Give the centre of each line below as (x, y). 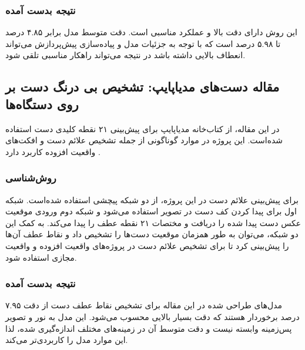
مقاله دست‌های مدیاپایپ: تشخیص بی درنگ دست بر (143, 87)
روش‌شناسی (31, 178)
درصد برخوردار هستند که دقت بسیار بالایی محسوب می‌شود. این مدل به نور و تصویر (152, 316)
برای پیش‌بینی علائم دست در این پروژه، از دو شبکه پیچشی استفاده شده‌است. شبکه (152, 199)
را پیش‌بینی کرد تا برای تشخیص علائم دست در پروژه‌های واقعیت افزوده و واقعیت (147, 245)
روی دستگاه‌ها (42, 104)
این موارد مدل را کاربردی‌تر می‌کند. (67, 340)
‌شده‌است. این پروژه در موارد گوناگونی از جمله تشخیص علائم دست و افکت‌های (144, 140)
